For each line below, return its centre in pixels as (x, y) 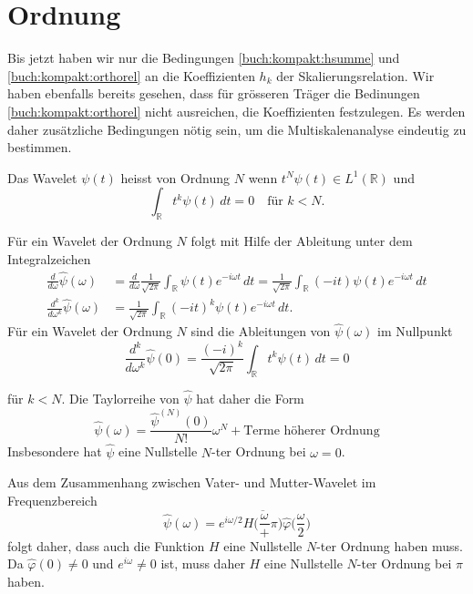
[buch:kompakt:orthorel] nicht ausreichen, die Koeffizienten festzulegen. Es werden (236, 111)
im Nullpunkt (415, 331)
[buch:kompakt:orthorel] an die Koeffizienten (131, 75)
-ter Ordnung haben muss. (390, 545)
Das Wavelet (42, 177)
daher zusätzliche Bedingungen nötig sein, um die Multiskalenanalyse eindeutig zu (237, 129)
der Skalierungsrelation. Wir (355, 75)
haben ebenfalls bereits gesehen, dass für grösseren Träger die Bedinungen (214, 93)
